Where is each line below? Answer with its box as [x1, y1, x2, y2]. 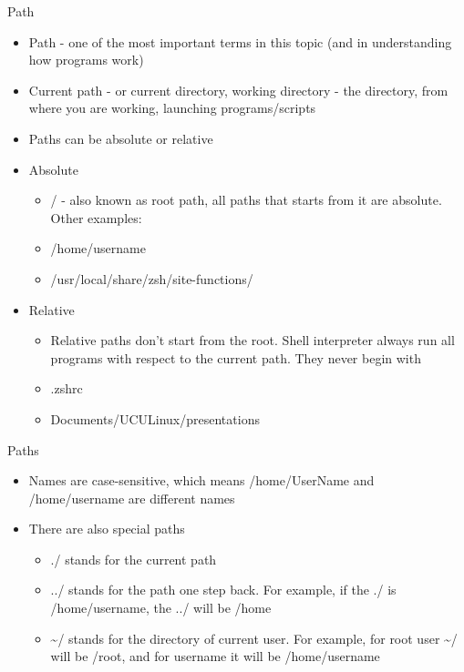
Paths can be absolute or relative [28, 128, 213, 148]
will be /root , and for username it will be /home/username [50, 647, 380, 666]
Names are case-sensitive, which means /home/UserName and [28, 471, 375, 490]
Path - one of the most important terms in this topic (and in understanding [28, 32, 452, 51]
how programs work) [28, 50, 144, 69]
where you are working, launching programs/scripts [28, 98, 316, 117]
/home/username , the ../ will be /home [50, 598, 272, 617]
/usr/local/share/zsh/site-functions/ [50, 269, 253, 288]
